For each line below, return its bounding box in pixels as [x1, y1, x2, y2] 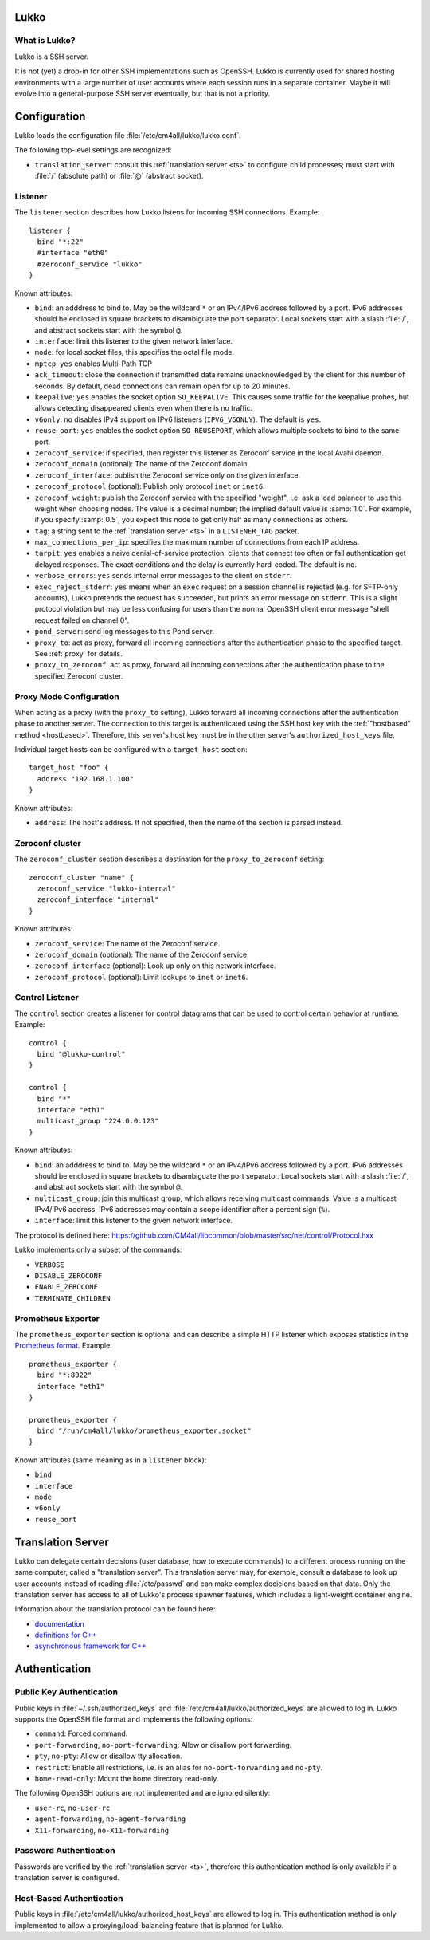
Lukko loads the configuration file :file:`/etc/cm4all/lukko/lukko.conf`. [14, 130, 242, 140]
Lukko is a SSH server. [14, 52, 89, 61]
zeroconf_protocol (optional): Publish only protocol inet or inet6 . [34, 482, 266, 491]
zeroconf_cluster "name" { [29, 873, 135, 882]
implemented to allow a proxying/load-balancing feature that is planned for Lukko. [14, 1920, 284, 1930]
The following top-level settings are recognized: [14, 145, 172, 155]
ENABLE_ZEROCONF [34, 1282, 99, 1292]
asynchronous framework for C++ [34, 1641, 147, 1651]
